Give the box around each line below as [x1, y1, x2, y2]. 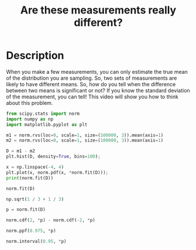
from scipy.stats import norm [6, 111, 80, 117]
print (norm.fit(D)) [6, 175, 54, 181]
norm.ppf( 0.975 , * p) [6, 228, 57, 234]
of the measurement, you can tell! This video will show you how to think [6, 93, 178, 100]
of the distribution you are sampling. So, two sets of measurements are [6, 74, 177, 81]
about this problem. [6, 99, 53, 106]
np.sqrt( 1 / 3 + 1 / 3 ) [6, 196, 64, 202]
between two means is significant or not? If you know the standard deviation [6, 87, 190, 94]
